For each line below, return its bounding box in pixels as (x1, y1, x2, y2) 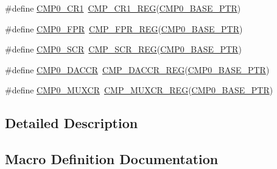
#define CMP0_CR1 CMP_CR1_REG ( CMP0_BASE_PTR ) (5, 2, 241, 14)
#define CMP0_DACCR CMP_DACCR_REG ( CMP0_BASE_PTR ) (5, 63, 270, 76)
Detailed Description (5, 113, 138, 132)
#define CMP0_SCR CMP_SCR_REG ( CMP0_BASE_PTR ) (5, 43, 242, 56)
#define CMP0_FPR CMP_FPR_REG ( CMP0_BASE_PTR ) (5, 22, 243, 35)
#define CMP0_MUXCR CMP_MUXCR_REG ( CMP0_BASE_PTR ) (5, 84, 273, 96)
